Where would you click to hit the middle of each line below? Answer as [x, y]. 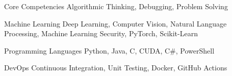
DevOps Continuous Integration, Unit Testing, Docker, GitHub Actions [116, 68]
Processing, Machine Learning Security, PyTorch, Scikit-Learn [101, 33]
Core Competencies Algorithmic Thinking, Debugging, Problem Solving [116, 6]
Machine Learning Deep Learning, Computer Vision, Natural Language [115, 23]
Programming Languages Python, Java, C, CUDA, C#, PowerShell [109, 50]
